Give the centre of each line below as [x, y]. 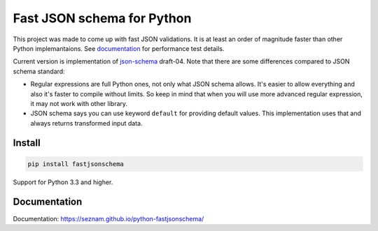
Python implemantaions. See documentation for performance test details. [119, 48]
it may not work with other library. [79, 103]
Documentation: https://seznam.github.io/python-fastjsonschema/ [108, 218]
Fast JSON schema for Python [102, 18]
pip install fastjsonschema [76, 164]
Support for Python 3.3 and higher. [63, 182]
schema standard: [39, 71]
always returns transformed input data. [86, 123]
